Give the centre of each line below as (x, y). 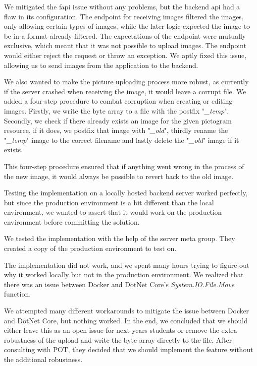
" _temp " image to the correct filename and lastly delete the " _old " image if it (122, 140)
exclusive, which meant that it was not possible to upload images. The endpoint (125, 45)
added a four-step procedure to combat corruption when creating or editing (118, 101)
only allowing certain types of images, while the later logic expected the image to (127, 26)
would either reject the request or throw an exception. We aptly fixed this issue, (125, 55)
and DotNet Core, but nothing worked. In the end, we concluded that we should (126, 320)
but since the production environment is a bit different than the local (109, 202)
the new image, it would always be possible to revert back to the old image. (119, 176)
